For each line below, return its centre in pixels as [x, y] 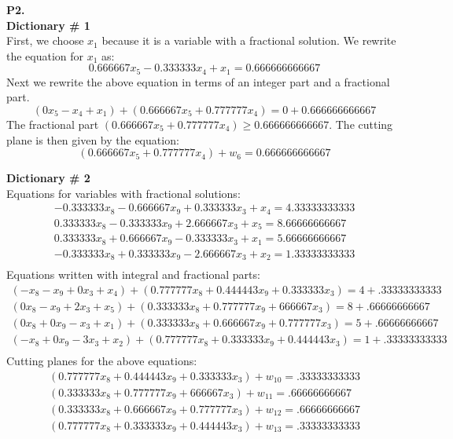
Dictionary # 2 [48, 178]
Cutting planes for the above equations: [102, 361]
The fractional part [53, 124]
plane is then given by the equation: [93, 139]
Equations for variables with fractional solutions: [123, 193]
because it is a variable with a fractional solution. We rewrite [249, 40]
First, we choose [45, 40]
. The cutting [361, 124]
